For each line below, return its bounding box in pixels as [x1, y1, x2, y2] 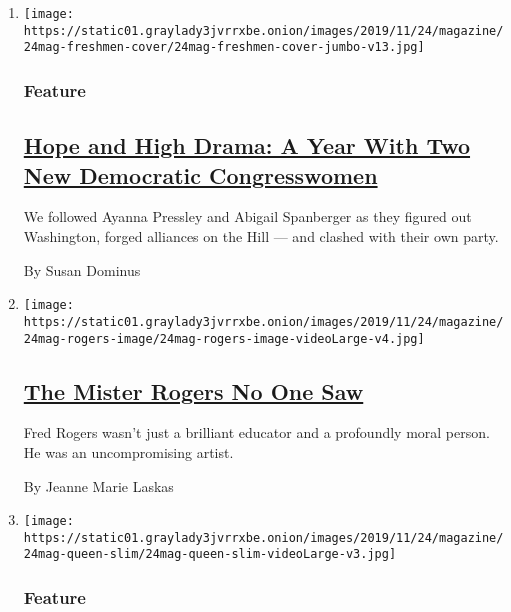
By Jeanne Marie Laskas [23, 475, 174, 496]
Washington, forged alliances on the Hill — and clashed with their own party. [23, 226, 499, 246]
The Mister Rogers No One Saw [23, 375, 364, 406]
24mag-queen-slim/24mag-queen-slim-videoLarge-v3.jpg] [23, 547, 397, 562]
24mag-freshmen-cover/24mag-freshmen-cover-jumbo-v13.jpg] [23, 40, 425, 55]
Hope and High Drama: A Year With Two [23, 130, 471, 161]
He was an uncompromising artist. [23, 441, 234, 462]
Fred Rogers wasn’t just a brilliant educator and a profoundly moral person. [23, 422, 490, 443]
